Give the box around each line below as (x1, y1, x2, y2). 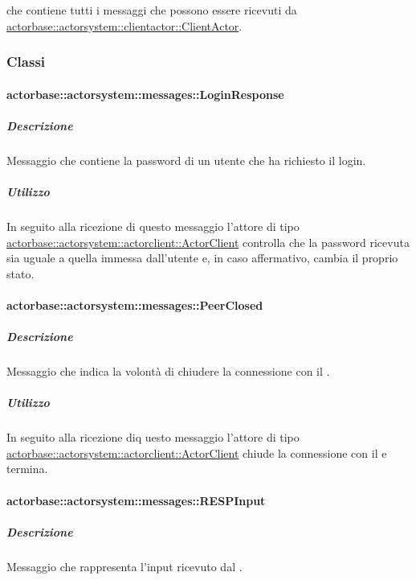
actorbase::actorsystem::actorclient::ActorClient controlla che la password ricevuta (6, 233, 410, 250)
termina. (6, 460, 48, 477)
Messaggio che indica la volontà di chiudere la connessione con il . (6, 363, 330, 380)
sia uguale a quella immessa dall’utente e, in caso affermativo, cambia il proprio (6, 249, 398, 266)
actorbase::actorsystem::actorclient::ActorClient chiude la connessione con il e (6, 444, 387, 461)
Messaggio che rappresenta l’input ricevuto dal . (6, 557, 243, 574)
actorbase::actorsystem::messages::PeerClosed (6, 296, 263, 313)
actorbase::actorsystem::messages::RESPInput (6, 492, 266, 508)
